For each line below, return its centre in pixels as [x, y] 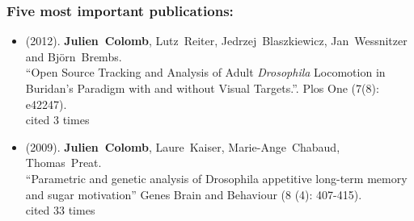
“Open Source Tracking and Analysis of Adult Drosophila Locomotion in [205, 72]
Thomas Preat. [63, 163]
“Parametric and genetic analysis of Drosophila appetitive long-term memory [216, 178]
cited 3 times [57, 120]
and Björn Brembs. [74, 56]
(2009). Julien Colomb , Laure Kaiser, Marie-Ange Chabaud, [183, 146]
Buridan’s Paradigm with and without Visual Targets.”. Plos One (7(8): [202, 88]
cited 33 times [60, 210]
